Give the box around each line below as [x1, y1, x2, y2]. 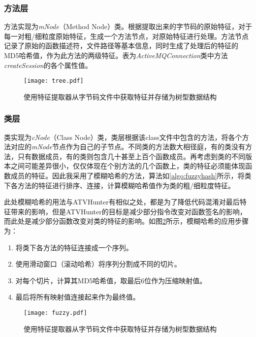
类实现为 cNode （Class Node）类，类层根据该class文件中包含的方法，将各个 [4, 132, 242, 142]
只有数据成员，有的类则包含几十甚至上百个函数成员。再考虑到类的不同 [17, 151, 245, 161]
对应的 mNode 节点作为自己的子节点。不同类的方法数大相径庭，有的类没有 [10, 141, 245, 152]
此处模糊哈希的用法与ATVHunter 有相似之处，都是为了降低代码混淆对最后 [4, 197, 240, 207]
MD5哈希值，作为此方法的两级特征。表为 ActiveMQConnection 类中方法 [4, 50, 228, 60]
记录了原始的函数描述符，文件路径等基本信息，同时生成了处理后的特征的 [4, 40, 238, 51]
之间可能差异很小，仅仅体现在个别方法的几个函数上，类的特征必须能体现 [10, 161, 245, 171]
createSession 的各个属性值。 [4, 60, 92, 70]
